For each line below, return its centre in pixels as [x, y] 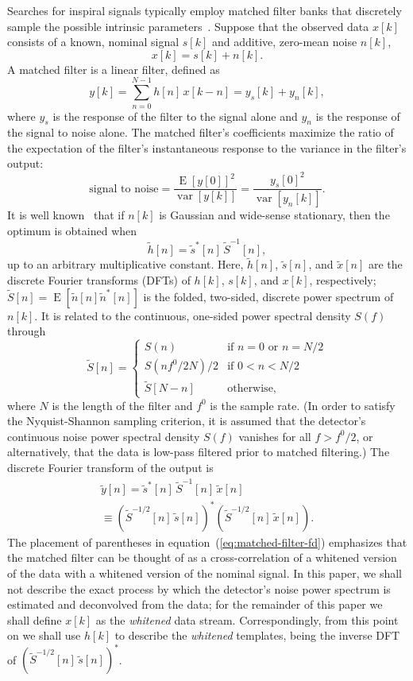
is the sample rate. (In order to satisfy [303, 405]
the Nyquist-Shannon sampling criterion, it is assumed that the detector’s [187, 421]
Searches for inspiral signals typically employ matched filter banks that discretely [205, 10]
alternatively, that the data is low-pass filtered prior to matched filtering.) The [199, 452]
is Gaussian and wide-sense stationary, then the [274, 215]
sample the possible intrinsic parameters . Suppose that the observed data [188, 26]
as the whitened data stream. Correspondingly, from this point [247, 619]
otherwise [250, 389]
